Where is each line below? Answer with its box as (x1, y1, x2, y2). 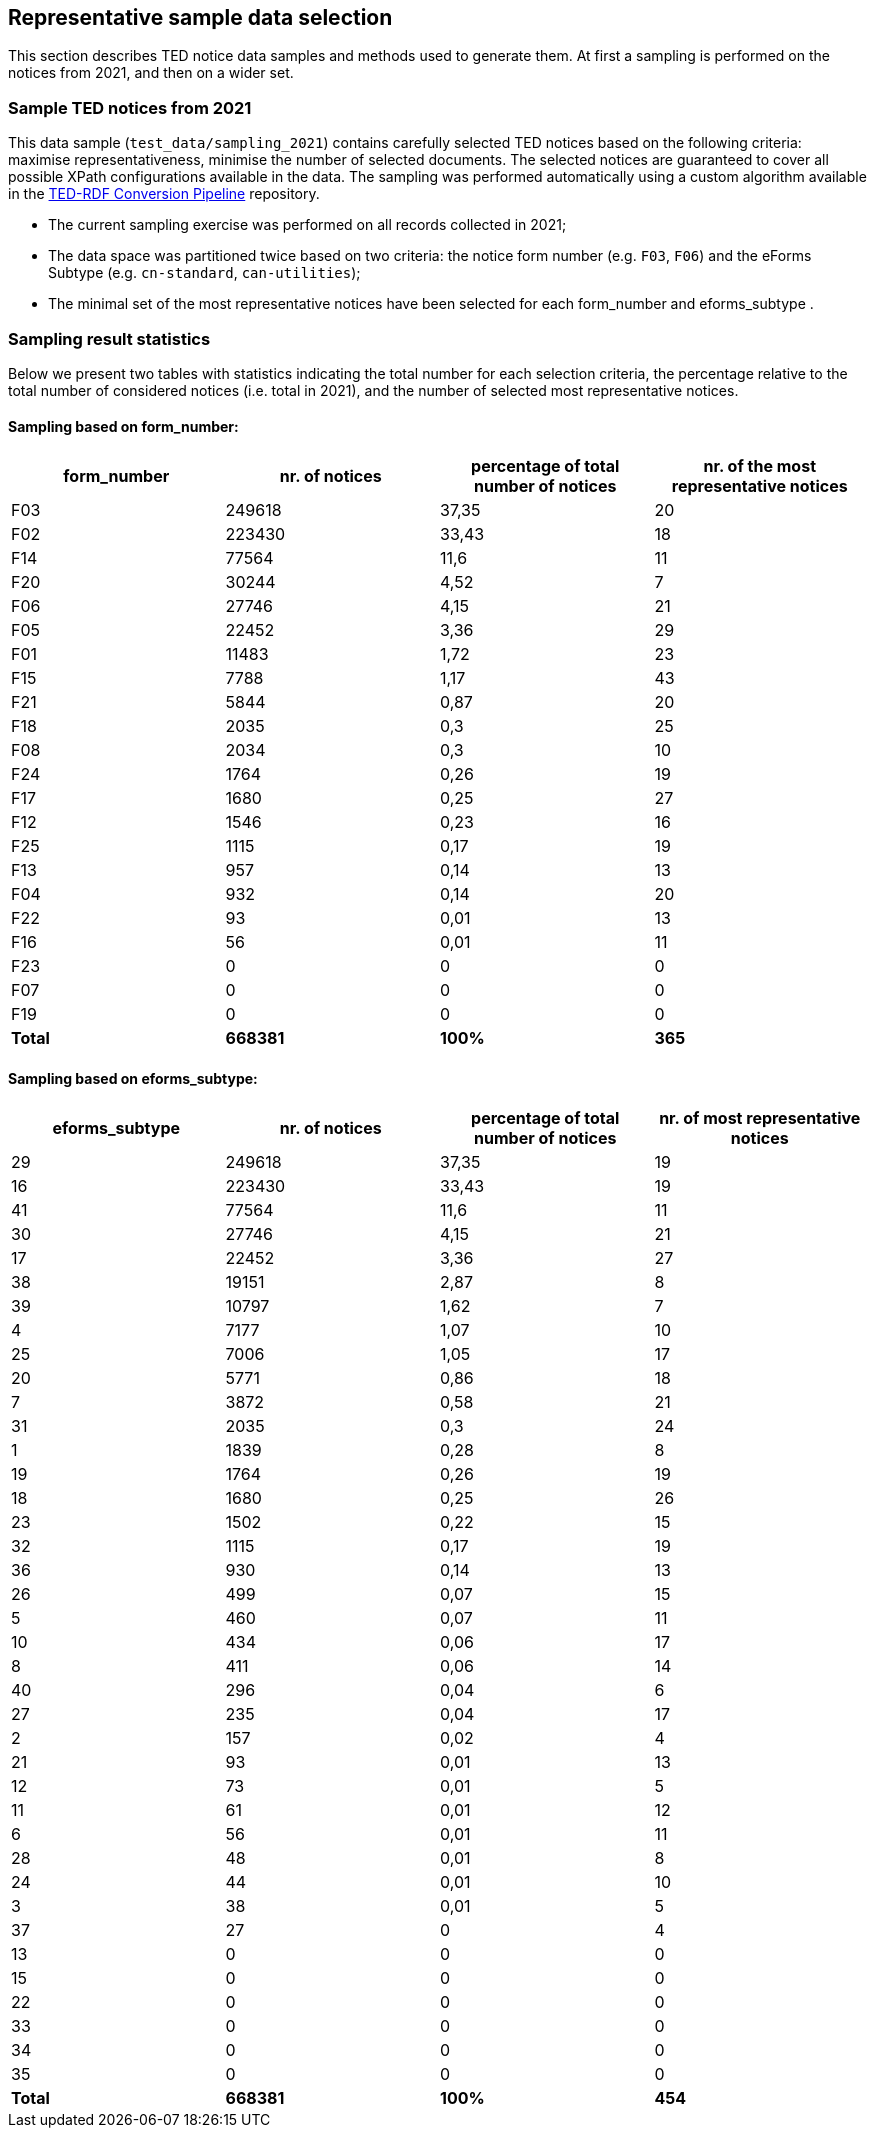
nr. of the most (703, 456, 816, 477)
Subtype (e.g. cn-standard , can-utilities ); (48, 264, 361, 282)
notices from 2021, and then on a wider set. (8, 64, 294, 82)
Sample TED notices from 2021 (8, 97, 252, 118)
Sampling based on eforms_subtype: (8, 1069, 258, 1087)
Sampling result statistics (8, 328, 211, 349)
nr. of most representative (659, 1108, 861, 1129)
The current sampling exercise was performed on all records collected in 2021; (48, 216, 567, 234)
